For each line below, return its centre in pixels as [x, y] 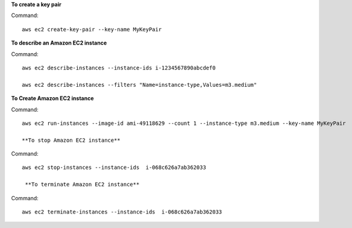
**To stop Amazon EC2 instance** [71, 140]
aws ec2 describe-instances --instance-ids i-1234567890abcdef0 [119, 68]
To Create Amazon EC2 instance [52, 98]
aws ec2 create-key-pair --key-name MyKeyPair [92, 29]
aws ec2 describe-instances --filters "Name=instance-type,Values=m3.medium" [140, 85]
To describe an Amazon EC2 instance [59, 43]
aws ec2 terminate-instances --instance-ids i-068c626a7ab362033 [122, 212]
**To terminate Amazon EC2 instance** [82, 185]
